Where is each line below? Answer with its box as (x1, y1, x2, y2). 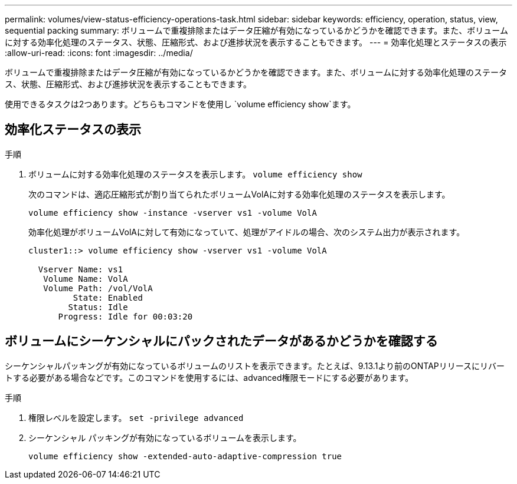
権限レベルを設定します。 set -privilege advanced (28, 412, 244, 423)
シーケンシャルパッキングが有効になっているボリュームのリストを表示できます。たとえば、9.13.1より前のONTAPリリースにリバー (5, 360, 505, 371)
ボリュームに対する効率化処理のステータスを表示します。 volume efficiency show (28, 169, 362, 179)
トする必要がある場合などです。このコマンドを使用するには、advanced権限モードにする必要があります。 (5, 372, 414, 383)
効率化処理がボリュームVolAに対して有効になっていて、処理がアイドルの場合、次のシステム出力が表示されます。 (28, 226, 465, 237)
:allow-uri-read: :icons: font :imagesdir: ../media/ (5, 48, 193, 58)
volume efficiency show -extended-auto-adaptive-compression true (28, 451, 342, 461)
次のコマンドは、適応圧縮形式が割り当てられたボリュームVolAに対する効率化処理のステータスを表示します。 (28, 189, 450, 199)
